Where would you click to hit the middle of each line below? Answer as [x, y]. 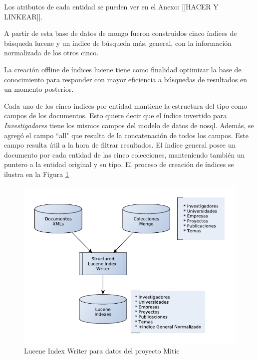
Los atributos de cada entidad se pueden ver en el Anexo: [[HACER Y [111, 6]
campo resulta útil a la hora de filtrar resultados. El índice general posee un [120, 145]
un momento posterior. [39, 89]
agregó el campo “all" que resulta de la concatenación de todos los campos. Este [126, 135]
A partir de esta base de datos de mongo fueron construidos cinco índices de [121, 33]
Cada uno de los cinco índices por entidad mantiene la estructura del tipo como [126, 105]
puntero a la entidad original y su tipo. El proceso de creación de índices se [119, 164]
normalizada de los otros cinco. [51, 53]
